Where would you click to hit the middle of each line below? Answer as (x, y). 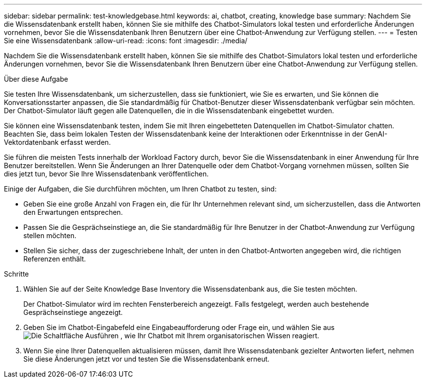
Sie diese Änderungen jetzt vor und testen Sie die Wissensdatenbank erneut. (147, 359)
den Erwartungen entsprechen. (73, 212)
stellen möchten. (50, 235)
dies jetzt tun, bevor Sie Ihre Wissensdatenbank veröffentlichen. (106, 174)
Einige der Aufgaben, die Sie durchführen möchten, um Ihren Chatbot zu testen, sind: (140, 189)
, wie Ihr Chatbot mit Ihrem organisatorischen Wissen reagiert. (220, 336)
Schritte (17, 274)
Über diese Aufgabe (36, 79)
